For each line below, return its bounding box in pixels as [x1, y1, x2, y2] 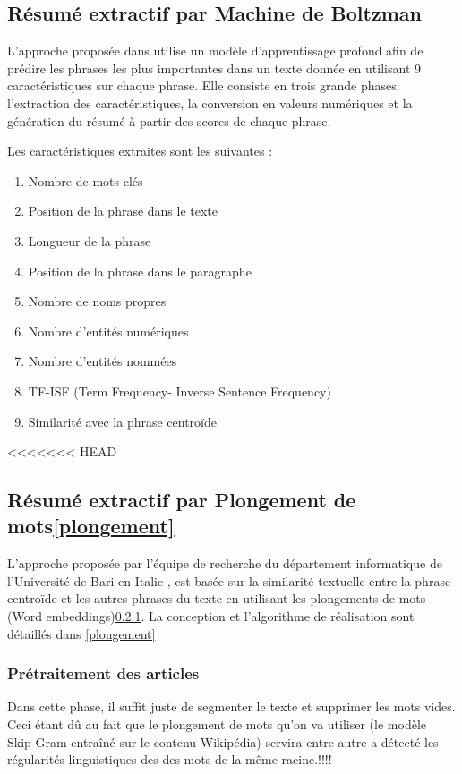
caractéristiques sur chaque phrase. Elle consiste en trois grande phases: [7, 76, 400, 95]
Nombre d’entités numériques [28, 321, 189, 340]
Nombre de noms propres [28, 292, 167, 310]
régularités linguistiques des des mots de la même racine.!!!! [7, 750, 332, 769]
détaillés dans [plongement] [7, 624, 156, 642]
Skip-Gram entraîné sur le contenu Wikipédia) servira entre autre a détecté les [7, 732, 439, 751]
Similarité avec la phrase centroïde [28, 412, 217, 430]
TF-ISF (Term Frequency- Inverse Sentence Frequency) [28, 381, 331, 400]
